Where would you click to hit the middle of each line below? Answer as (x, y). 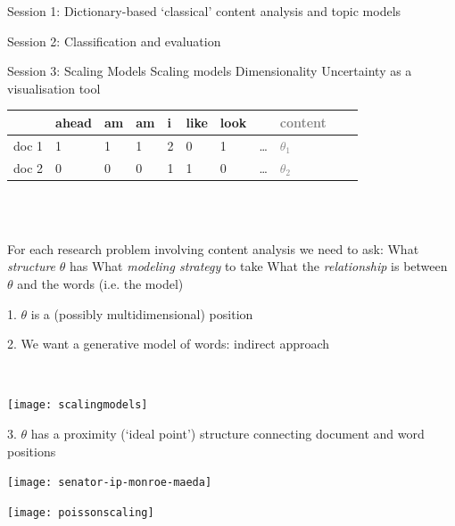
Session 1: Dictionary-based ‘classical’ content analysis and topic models (204, 11)
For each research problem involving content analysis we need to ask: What (213, 248)
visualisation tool (54, 88)
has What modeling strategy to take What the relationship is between (258, 266)
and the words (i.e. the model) (100, 284)
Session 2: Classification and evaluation (114, 41)
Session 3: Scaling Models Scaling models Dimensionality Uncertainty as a (210, 71)
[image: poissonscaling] (81, 512)
